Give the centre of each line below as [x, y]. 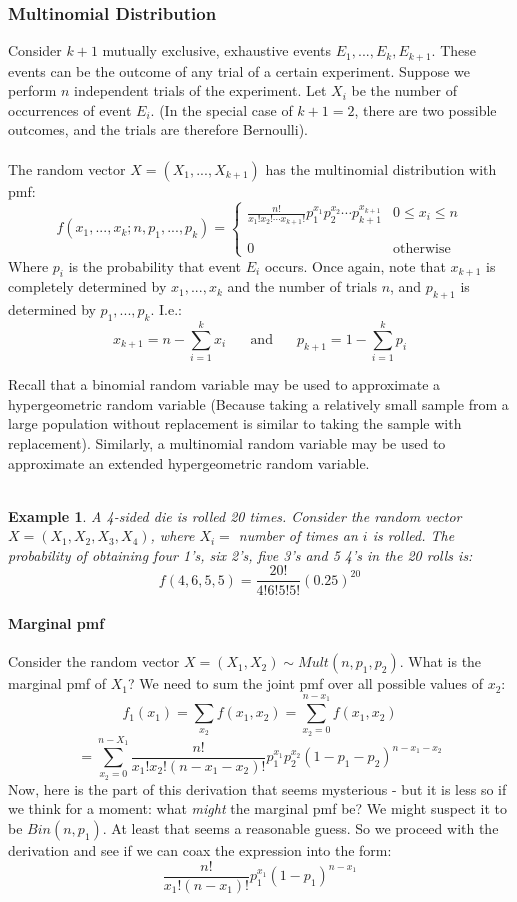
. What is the [440, 661]
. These [453, 50]
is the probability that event [155, 265]
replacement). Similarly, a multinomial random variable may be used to [227, 442]
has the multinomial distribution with [381, 168]
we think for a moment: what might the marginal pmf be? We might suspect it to [257, 808]
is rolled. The [413, 535]
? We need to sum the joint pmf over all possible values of [305, 683]
